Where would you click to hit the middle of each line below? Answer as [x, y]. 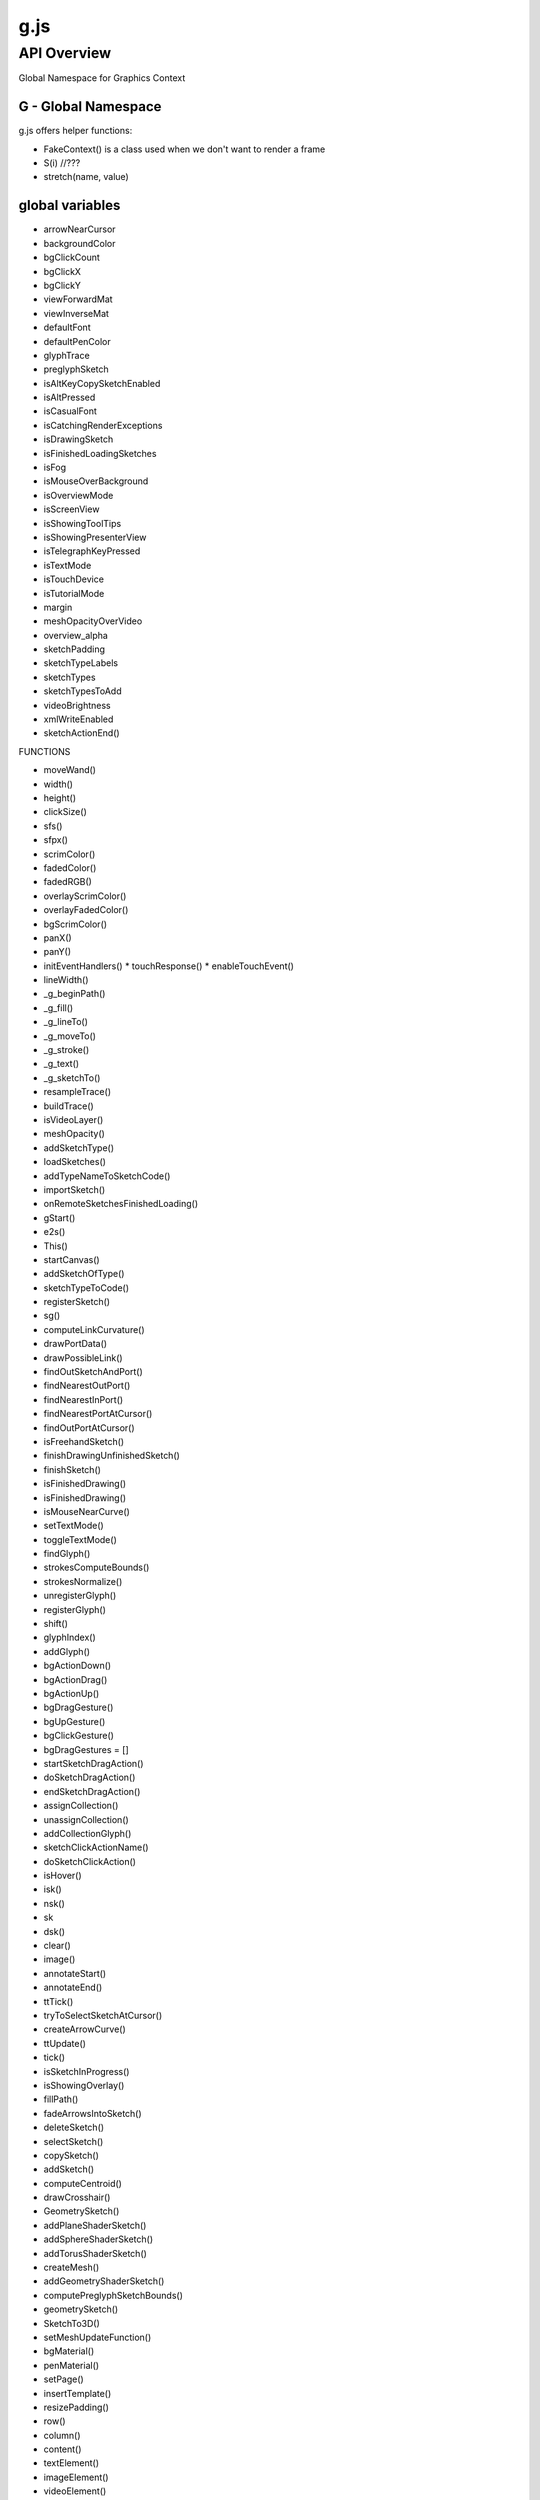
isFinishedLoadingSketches [100, 453]
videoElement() [75, 2491]
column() [62, 2435]
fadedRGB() [67, 882]
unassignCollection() [86, 1819]
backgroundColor [79, 243]
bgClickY [62, 285]
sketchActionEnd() [81, 733]
